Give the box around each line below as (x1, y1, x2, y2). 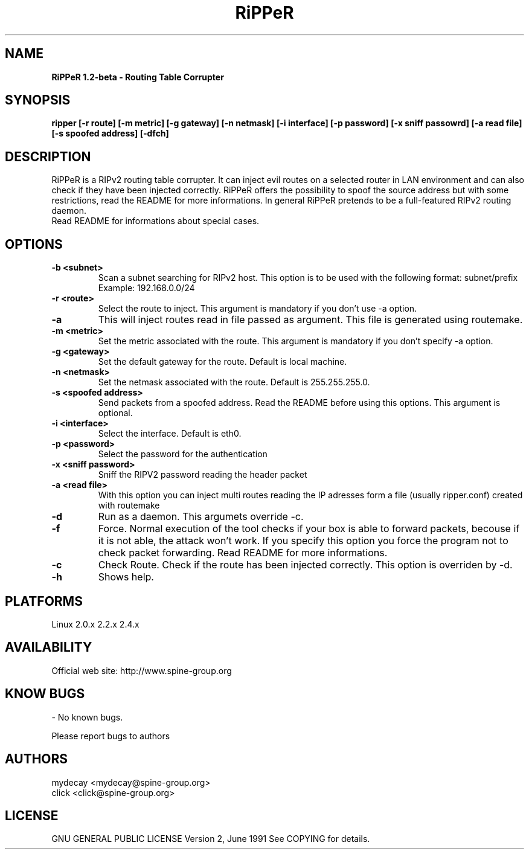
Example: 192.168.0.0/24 (98, 283, 195, 294)
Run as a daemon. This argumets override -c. (98, 510, 304, 523)
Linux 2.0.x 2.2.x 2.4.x (51, 618, 139, 629)
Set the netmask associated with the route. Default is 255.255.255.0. (98, 377, 370, 388)
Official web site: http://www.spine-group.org (51, 665, 232, 676)
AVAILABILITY (5, 640, 92, 655)
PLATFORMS (5, 593, 83, 609)
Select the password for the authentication (98, 449, 268, 460)
